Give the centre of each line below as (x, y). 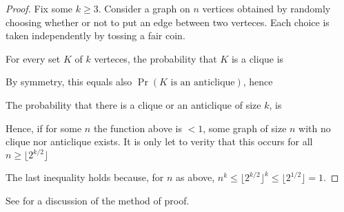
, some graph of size (245, 128)
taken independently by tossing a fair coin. (95, 35)
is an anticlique (203, 83)
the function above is (138, 128)
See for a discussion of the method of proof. (98, 200)
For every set (33, 58)
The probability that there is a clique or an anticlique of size (133, 104)
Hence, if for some (44, 128)
